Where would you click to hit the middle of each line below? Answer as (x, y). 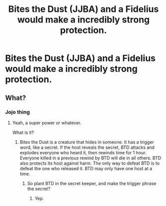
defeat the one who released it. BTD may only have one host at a (86, 168)
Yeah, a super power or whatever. (47, 122)
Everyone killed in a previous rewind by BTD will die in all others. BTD (90, 158)
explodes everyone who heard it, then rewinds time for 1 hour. (83, 152)
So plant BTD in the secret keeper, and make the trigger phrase (92, 183)
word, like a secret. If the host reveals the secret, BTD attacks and (87, 147)
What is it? (23, 132)
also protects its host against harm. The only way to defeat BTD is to (90, 163)
